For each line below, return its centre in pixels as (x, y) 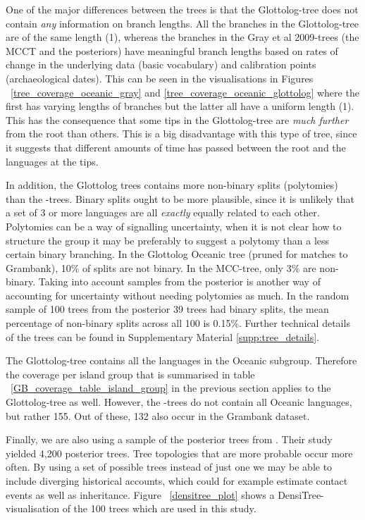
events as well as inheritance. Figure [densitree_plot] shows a (140, 494)
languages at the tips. (52, 161)
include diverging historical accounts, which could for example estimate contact (177, 481)
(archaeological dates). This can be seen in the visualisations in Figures (160, 78)
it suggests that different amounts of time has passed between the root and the (176, 147)
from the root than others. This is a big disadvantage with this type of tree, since (181, 134)
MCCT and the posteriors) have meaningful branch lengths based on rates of (172, 50)
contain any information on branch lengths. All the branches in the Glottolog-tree (182, 23)
